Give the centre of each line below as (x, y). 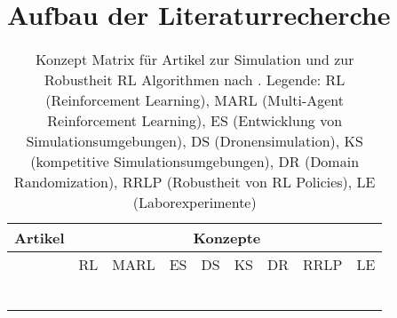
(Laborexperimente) (195, 203)
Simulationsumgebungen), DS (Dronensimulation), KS (195, 141)
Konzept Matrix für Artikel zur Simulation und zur (195, 60)
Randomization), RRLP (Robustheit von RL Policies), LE (195, 182)
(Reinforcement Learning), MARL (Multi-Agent (195, 100)
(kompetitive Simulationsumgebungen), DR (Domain (195, 162)
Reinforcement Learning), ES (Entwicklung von (195, 121)
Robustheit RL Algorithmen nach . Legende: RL (195, 80)
